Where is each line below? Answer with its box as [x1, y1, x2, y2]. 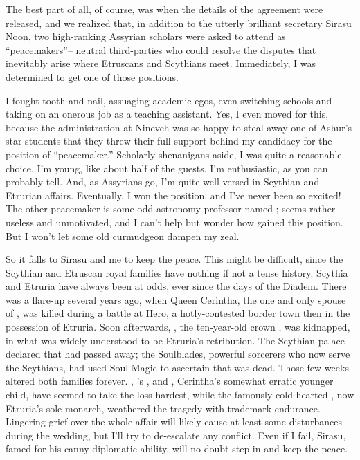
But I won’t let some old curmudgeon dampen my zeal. [6, 228, 240, 243]
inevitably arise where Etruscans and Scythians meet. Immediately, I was [6, 56, 316, 71]
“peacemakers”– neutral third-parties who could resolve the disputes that [6, 42, 316, 57]
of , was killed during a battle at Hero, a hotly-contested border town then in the [6, 306, 350, 320]
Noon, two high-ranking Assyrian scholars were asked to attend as [6, 29, 286, 44]
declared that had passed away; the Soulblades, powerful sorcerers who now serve [6, 347, 350, 361]
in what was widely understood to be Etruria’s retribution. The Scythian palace [6, 333, 345, 347]
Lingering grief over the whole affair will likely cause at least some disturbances [6, 414, 343, 429]
